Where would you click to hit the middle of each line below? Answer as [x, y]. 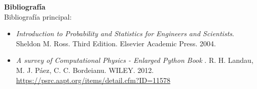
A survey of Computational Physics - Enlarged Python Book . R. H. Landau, [135, 60]
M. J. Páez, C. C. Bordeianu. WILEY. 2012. [85, 70]
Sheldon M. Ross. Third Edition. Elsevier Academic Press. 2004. [116, 43]
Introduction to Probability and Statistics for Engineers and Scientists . [125, 33]
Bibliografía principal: [38, 16]
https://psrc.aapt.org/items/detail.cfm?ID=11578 [93, 80]
